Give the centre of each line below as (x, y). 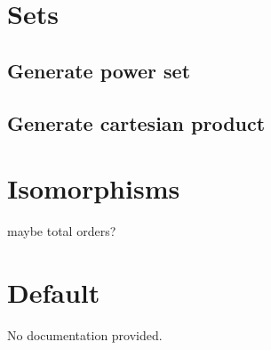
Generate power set (99, 70)
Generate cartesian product (136, 122)
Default (54, 292)
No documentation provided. (85, 334)
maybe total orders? (62, 231)
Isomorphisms (94, 188)
